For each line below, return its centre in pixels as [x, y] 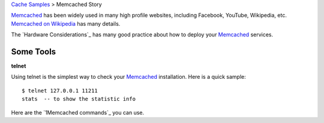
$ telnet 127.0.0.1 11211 [60, 90]
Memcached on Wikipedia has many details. [66, 23]
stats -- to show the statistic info [79, 99]
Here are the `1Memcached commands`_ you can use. [78, 112]
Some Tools [34, 52]
